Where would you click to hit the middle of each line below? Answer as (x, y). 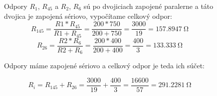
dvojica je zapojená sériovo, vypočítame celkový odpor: (88, 16)
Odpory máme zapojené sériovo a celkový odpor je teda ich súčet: (104, 66)
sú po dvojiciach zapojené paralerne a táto (148, 6)
